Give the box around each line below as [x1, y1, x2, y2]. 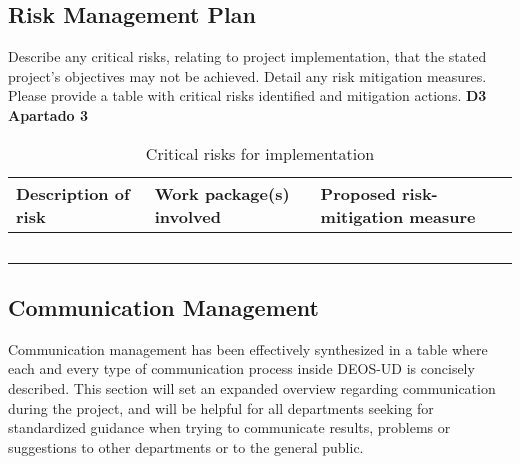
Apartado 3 [8, 104, 89, 125]
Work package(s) [154, 181, 290, 205]
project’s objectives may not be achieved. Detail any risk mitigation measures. [8, 65, 487, 86]
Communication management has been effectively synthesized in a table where [8, 338, 488, 359]
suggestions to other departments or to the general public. [8, 436, 364, 457]
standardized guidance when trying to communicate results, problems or [8, 417, 451, 438]
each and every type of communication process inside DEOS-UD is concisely [8, 358, 475, 379]
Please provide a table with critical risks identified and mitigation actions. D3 [8, 85, 487, 106]
